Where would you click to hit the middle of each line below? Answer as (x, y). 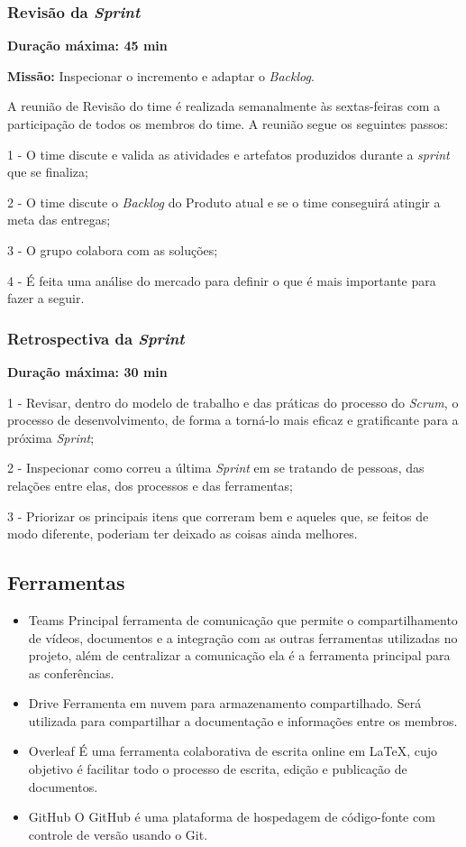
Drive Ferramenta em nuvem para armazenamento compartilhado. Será (225, 703)
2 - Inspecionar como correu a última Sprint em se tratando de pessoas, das (216, 468)
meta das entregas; (59, 220)
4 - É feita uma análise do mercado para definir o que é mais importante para (222, 280)
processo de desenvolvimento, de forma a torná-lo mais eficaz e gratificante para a (233, 420)
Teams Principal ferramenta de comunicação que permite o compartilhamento (243, 619)
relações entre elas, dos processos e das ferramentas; (150, 485)
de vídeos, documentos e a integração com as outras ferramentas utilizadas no (243, 637)
